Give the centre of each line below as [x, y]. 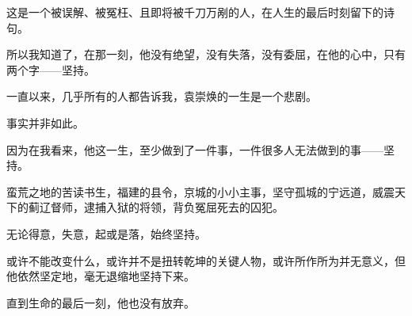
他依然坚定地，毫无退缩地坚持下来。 [101, 276]
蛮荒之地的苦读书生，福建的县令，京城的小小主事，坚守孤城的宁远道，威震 [200, 191]
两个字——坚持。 [51, 69]
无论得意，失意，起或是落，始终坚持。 [106, 233]
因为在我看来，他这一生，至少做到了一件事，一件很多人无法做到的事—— [195, 149]
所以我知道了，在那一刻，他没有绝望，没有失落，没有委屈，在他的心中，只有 [206, 54]
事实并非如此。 [45, 122]
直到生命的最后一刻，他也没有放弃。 [101, 302]
